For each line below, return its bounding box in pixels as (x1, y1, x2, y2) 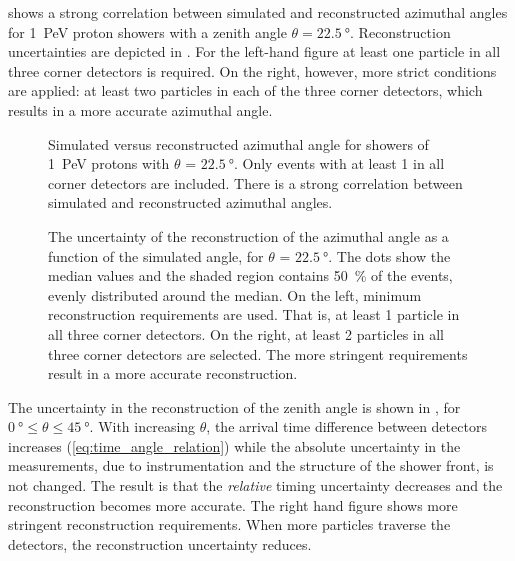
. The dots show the (328, 245, 451, 266)
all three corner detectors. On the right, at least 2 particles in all (48, 323, 444, 344)
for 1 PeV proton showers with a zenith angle (8, 21, 287, 42)
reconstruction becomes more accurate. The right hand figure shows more (8, 494, 458, 515)
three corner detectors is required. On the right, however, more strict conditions (8, 60, 497, 81)
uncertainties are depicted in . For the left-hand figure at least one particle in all (8, 41, 501, 62)
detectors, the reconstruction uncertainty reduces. (8, 533, 312, 554)
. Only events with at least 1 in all (233, 153, 445, 174)
